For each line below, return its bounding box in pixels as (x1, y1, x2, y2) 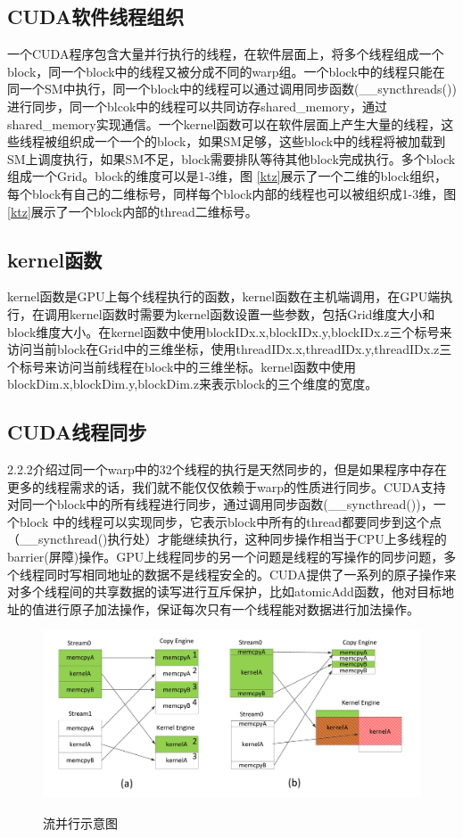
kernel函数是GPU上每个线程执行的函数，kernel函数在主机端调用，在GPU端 (7, 287, 441, 306)
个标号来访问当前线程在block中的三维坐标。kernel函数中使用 (7, 357, 356, 375)
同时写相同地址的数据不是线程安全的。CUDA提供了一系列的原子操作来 (44, 564, 457, 583)
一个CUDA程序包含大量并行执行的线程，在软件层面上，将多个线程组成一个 (7, 45, 444, 63)
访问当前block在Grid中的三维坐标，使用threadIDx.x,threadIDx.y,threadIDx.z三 (7, 340, 452, 358)
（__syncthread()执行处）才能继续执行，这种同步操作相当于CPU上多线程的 (7, 530, 447, 548)
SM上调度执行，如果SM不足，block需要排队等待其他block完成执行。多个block (7, 149, 456, 168)
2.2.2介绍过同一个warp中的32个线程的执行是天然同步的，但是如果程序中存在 (7, 460, 447, 479)
